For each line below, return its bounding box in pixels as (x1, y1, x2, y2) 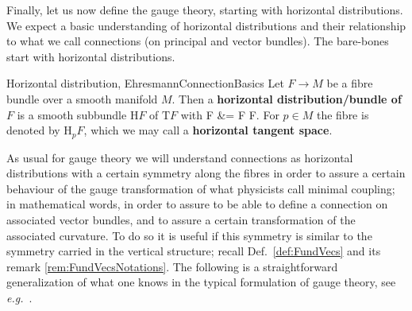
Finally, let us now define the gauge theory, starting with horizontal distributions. (6, 2, 403, 17)
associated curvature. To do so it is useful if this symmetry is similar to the (6, 227, 372, 243)
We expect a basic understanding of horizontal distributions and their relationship (6, 17, 406, 33)
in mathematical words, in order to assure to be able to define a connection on (6, 196, 388, 212)
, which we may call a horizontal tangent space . (83, 122, 333, 138)
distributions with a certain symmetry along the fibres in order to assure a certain (6, 165, 406, 181)
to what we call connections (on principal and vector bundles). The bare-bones (6, 33, 389, 49)
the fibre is (316, 106, 369, 122)
